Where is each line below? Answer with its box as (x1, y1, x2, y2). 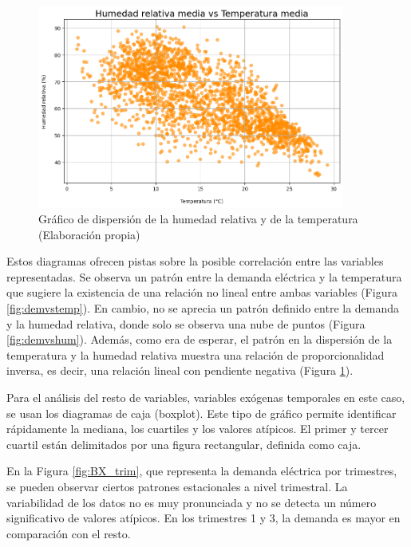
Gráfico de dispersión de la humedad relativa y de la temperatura (38, 211, 358, 227)
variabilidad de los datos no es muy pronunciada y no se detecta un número (6, 494, 377, 510)
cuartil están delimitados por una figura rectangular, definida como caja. (6, 435, 362, 452)
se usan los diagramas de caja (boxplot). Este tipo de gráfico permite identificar (6, 404, 397, 421)
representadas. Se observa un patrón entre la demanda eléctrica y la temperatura (6, 268, 402, 285)
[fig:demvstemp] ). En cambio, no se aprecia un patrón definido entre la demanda (6, 300, 400, 317)
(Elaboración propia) (38, 226, 140, 242)
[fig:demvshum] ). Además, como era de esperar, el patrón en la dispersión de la (6, 331, 393, 348)
